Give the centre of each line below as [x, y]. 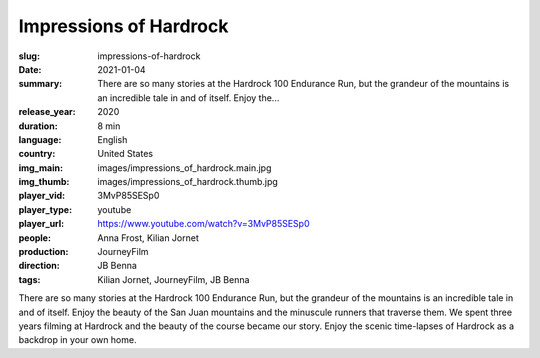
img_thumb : [44, 182]
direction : [39, 266]
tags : [29, 279]
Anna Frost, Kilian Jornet [148, 237]
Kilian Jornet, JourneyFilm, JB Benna [173, 279]
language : [40, 139]
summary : [40, 84]
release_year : [47, 112]
